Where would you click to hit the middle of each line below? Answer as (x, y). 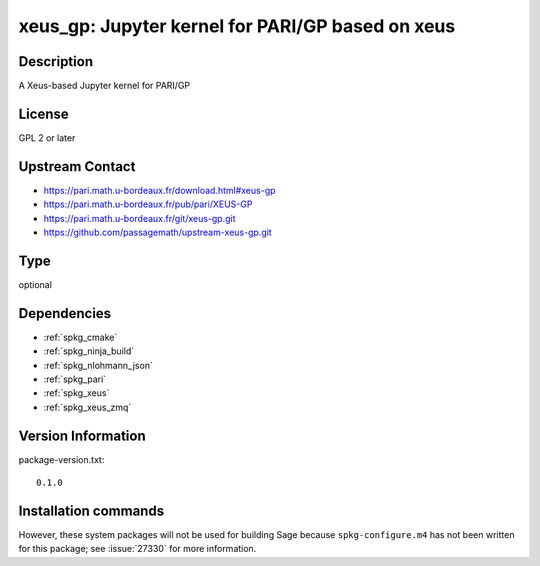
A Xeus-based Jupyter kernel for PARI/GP (104, 86)
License (43, 113)
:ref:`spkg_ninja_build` (89, 351)
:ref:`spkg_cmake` (80, 337)
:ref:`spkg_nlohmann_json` (98, 365)
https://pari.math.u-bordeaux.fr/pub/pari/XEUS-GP (148, 204)
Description (56, 61)
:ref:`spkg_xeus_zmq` (87, 407)
